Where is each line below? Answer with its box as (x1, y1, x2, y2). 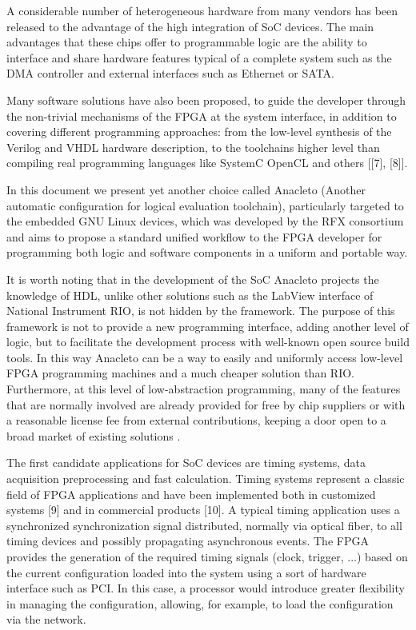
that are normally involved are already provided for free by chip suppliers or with (6, 396, 406, 413)
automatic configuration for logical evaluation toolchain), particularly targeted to (6, 197, 404, 213)
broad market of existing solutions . (6, 427, 181, 444)
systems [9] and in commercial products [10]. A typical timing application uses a (6, 501, 400, 518)
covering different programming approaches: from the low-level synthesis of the (6, 123, 392, 140)
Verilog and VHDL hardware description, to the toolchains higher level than (6, 138, 380, 155)
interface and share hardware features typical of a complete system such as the (6, 49, 392, 66)
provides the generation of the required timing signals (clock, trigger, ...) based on (6, 548, 408, 564)
